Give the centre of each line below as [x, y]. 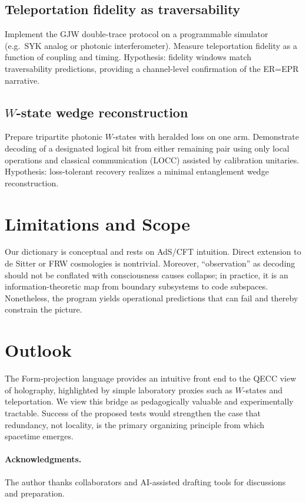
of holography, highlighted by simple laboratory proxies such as [119, 389]
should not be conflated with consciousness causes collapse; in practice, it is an [147, 274]
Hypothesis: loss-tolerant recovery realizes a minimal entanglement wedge [137, 171]
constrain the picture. [44, 309]
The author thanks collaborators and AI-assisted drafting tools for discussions [145, 481]
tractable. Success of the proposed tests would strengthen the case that [133, 412]
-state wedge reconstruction [102, 112]
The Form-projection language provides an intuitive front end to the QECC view [151, 378]
